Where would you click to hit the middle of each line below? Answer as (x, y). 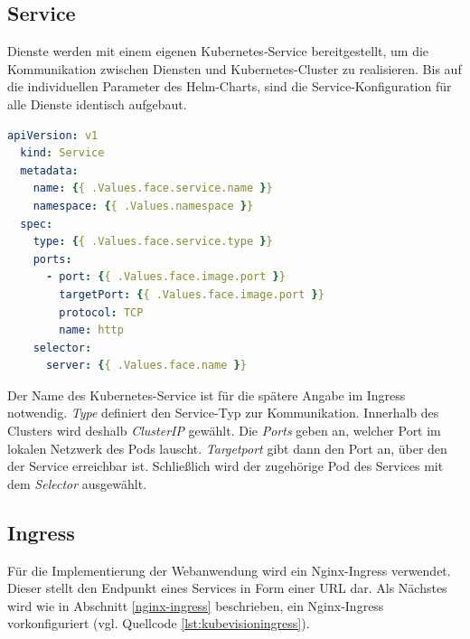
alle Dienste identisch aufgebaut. (97, 103)
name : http (91, 330)
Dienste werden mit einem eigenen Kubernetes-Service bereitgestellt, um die (218, 51)
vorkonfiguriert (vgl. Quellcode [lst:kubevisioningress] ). (159, 623)
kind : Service (62, 153)
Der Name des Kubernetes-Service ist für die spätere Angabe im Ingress (207, 395)
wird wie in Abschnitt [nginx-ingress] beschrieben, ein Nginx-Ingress (196, 605)
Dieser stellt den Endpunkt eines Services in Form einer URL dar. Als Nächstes (227, 588)
